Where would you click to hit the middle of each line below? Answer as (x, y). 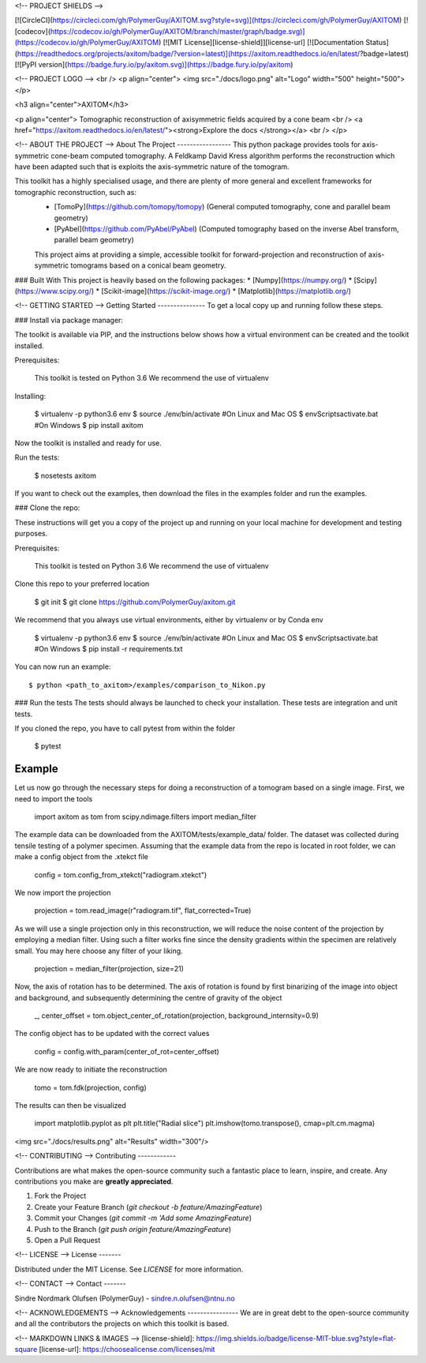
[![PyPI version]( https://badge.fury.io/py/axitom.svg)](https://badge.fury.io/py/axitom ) (154, 64)
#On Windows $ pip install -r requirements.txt (108, 648)
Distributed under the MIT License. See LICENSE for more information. (129, 1269)
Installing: (30, 396)
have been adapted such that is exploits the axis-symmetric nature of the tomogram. (152, 167)
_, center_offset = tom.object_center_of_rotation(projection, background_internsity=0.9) (176, 1016)
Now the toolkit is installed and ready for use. (88, 443)
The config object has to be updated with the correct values (112, 1034)
